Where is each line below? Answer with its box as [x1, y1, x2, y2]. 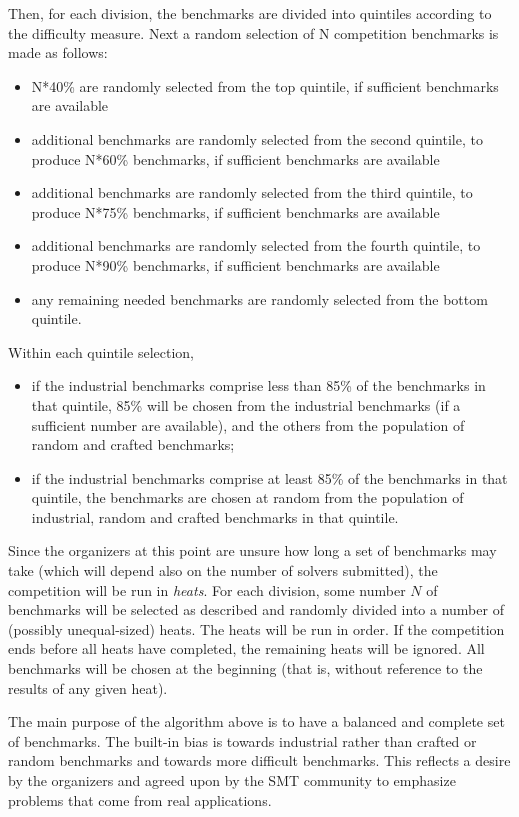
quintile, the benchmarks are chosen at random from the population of [31, 487, 464, 508]
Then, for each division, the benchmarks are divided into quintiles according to [8, 3, 492, 23]
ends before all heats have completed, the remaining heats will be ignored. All [8, 638, 485, 659]
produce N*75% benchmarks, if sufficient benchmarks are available [31, 201, 440, 222]
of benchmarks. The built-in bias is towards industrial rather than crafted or [8, 730, 477, 751]
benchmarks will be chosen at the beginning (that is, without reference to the [8, 658, 483, 679]
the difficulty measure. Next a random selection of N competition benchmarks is [8, 22, 499, 43]
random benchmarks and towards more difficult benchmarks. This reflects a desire [8, 750, 511, 771]
